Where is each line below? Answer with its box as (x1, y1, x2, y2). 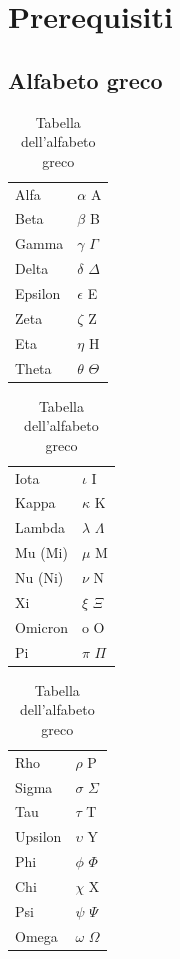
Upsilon (15, 826, 62, 847)
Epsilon (15, 282, 61, 303)
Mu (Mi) (15, 542, 68, 563)
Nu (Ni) (15, 567, 64, 588)
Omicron (15, 616, 68, 637)
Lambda (15, 517, 65, 538)
